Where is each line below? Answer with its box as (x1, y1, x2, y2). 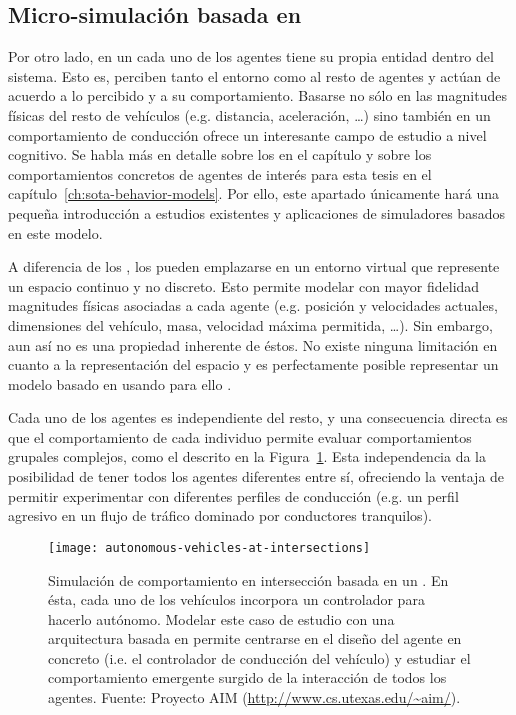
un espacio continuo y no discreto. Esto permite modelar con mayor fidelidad (8, 275, 480, 296)
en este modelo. (8, 222, 103, 243)
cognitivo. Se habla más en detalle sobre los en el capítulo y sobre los (8, 144, 432, 165)
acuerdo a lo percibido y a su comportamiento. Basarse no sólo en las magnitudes (8, 85, 507, 106)
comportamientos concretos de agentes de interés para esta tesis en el (8, 163, 432, 184)
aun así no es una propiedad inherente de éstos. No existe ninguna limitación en (8, 334, 498, 355)
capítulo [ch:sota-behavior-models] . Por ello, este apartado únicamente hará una (8, 183, 500, 204)
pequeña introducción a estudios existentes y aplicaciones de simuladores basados (8, 202, 505, 223)
